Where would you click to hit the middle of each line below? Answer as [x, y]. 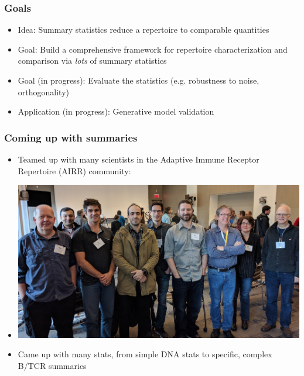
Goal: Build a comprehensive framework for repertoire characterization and [153, 49]
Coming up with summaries [71, 137]
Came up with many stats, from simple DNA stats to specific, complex [145, 354]
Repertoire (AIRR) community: [74, 170]
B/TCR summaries [52, 365]
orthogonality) [43, 92]
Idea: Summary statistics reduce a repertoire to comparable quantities [144, 30]
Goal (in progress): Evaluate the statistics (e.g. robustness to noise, [139, 80]
